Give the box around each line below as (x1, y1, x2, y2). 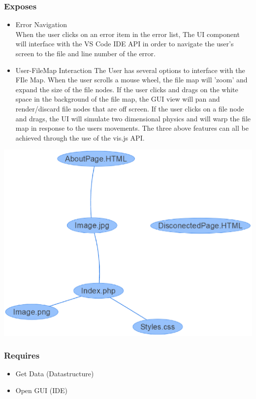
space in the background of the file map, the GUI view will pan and (15, 94, 220, 104)
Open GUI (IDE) (15, 385, 67, 395)
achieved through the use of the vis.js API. (15, 132, 145, 143)
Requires (4, 349, 40, 361)
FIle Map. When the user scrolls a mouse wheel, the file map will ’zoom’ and (15, 74, 248, 85)
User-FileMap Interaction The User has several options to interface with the (15, 65, 245, 75)
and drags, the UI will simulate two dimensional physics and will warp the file (15, 113, 251, 123)
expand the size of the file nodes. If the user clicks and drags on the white (15, 84, 238, 94)
